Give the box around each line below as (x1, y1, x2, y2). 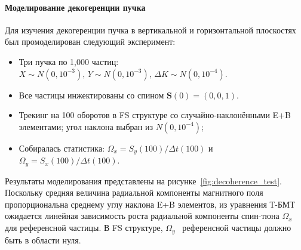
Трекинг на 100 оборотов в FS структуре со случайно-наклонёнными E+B (19, 109, 291, 121)
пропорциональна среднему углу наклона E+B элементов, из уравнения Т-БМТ (5, 197, 295, 210)
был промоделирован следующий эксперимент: (5, 35, 176, 48)
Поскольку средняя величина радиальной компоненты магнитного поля (5, 186, 263, 199)
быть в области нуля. (5, 233, 81, 246)
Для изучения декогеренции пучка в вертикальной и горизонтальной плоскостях (5, 23, 296, 36)
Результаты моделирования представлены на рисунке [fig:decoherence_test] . (5, 174, 282, 187)
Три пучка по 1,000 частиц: (19, 55, 119, 67)
